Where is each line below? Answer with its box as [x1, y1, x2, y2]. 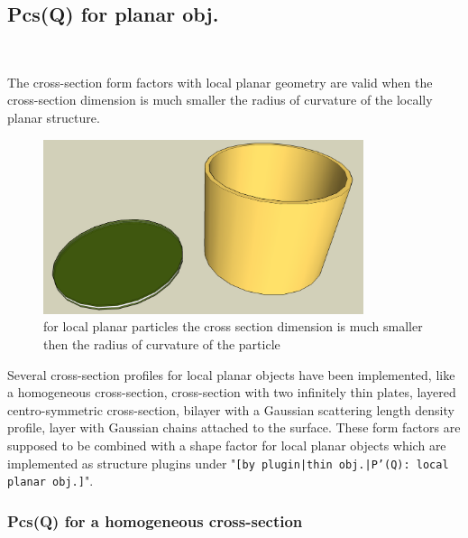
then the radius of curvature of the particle [43, 335, 280, 354]
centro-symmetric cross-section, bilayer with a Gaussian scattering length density [7, 400, 454, 419]
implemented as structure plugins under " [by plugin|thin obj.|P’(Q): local [7, 453, 449, 472]
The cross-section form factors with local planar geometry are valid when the [7, 72, 433, 91]
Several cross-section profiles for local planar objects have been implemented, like [7, 365, 455, 384]
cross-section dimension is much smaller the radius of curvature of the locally [7, 90, 433, 109]
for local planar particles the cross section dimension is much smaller [43, 317, 423, 336]
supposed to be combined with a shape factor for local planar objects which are [7, 435, 446, 454]
